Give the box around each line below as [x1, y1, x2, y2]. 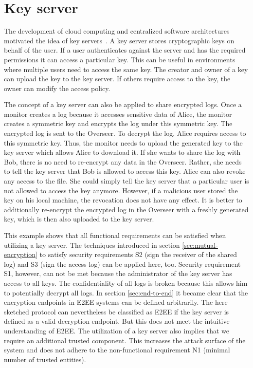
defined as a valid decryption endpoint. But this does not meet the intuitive [4, 316, 230, 326]
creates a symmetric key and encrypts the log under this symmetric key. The [4, 118, 233, 129]
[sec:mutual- [182, 239, 218, 250]
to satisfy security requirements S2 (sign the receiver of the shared [39, 249, 237, 259]
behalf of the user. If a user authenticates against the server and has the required [4, 45, 246, 55]
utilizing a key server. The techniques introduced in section [4, 239, 180, 250]
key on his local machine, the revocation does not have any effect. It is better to [4, 195, 242, 205]
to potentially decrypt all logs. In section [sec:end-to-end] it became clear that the [4, 287, 248, 297]
